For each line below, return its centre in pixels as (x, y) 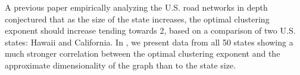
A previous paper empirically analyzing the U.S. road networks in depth (136, 7)
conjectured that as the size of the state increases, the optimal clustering (137, 19)
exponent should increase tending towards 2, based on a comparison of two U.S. (150, 30)
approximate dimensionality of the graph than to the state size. (121, 65)
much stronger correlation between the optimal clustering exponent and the (143, 53)
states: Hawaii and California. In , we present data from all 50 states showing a (149, 42)
